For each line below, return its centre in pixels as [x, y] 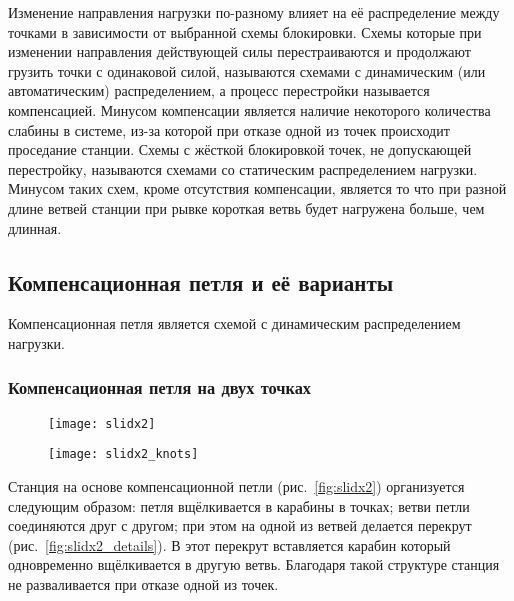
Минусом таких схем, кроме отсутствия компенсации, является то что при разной [257, 188]
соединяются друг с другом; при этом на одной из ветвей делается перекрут [240, 525]
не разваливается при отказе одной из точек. [143, 584]
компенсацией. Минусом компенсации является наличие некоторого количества [249, 109]
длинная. [35, 227]
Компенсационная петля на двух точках [159, 387]
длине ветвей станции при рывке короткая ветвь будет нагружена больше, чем [246, 207]
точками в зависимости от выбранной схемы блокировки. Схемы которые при [245, 31]
